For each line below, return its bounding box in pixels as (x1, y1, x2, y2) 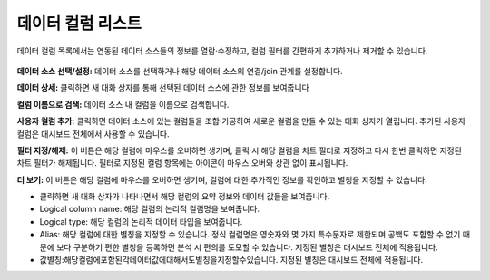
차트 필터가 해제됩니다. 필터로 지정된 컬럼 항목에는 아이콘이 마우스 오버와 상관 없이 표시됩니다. (16, 158, 348, 169)
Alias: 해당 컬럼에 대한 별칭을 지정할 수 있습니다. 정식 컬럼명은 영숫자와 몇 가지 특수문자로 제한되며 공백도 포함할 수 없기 (39, 229, 461, 240)
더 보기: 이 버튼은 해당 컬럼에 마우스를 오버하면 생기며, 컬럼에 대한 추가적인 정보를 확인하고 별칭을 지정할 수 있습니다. (16, 174, 428, 185)
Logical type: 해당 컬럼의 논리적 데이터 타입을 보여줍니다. (39, 216, 243, 227)
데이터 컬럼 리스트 (16, 14, 142, 34)
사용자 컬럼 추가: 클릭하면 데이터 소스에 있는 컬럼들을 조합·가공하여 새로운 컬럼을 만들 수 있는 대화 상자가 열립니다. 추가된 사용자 (16, 116, 466, 127)
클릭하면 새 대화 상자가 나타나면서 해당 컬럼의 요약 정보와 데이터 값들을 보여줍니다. (39, 191, 330, 202)
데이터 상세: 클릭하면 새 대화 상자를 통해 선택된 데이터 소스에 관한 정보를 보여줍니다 (16, 82, 309, 93)
